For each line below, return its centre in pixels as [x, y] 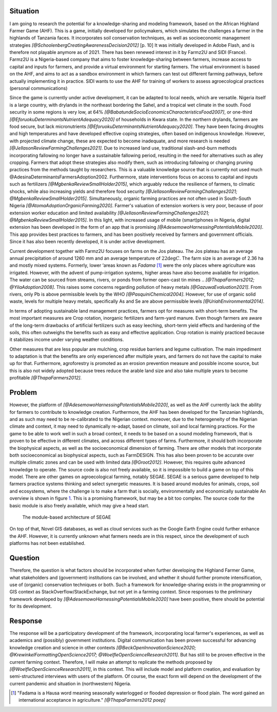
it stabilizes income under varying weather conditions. [67, 340]
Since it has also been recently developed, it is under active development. [87, 242]
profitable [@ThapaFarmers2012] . [46, 378]
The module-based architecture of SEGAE [67, 517]
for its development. [31, 606]
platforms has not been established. [47, 543]
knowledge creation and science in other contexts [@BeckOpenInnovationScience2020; [103, 647]
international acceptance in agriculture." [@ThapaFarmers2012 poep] [92, 700]
